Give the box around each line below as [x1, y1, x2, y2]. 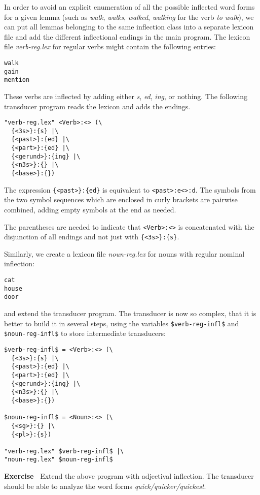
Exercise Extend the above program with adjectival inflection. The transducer [4, 471, 254, 481]
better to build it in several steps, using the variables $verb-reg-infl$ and [4, 318, 239, 328]
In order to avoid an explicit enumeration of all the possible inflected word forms [4, 2, 255, 12]
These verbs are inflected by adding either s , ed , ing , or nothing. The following [4, 90, 248, 101]
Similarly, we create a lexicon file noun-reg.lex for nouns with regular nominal [4, 248, 245, 259]
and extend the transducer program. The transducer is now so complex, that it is [4, 308, 256, 319]
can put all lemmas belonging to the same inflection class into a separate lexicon [4, 21, 254, 32]
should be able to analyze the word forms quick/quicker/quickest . [4, 480, 206, 491]
